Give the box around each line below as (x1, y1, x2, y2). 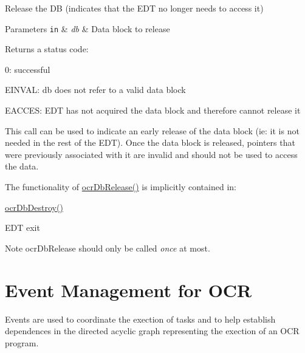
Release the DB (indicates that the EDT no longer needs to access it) (5, 2, 264, 14)
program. (5, 336, 39, 349)
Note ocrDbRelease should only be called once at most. (5, 241, 210, 254)
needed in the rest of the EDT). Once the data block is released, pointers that (5, 136, 295, 149)
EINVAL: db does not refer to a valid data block (5, 83, 186, 96)
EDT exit (5, 221, 40, 234)
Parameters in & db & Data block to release (5, 22, 170, 35)
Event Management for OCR (5, 277, 252, 302)
